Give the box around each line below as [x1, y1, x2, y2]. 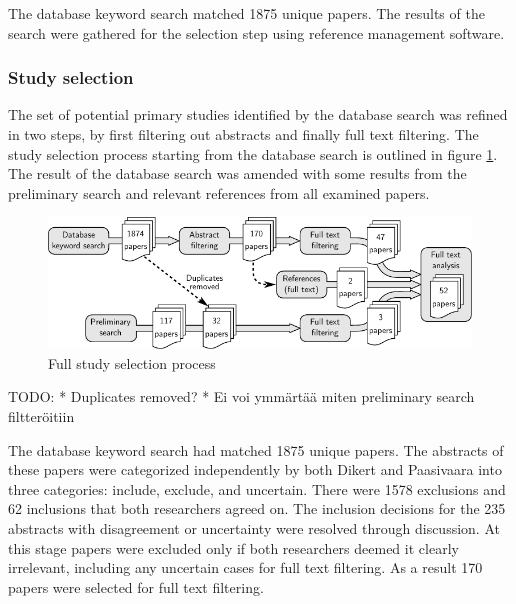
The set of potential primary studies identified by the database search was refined [8, 104, 508, 125]
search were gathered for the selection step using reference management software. [8, 22, 505, 43]
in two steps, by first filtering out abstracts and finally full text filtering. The [8, 124, 479, 144]
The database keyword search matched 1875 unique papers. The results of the [8, 3, 485, 23]
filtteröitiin [8, 406, 75, 427]
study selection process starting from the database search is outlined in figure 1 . [8, 143, 498, 164]
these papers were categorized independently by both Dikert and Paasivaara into [8, 459, 502, 480]
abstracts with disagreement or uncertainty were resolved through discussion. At [8, 517, 500, 538]
